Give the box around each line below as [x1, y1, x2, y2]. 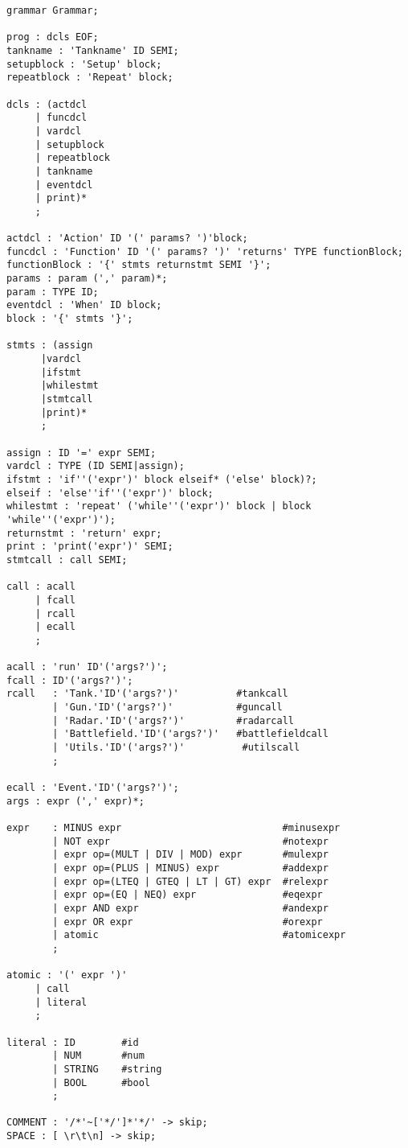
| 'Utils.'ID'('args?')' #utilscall [52, 742, 300, 754]
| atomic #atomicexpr [52, 929, 346, 941]
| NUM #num [52, 1050, 145, 1062]
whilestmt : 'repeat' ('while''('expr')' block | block [6, 500, 312, 512]
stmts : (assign [6, 339, 93, 352]
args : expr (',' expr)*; [6, 795, 145, 807]
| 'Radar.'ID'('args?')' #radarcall [52, 714, 294, 726]
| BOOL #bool [52, 1076, 150, 1088]
